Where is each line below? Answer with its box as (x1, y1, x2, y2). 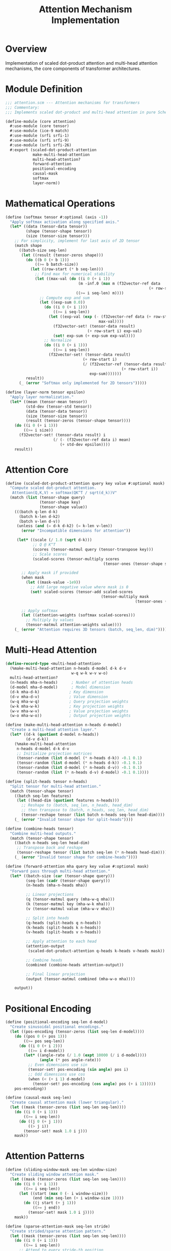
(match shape (14, 243, 42, 248)
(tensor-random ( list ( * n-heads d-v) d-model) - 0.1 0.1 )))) (16, 770, 149, 775)
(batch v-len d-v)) (18, 519, 60, 524)
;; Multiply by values (25, 617, 74, 623)
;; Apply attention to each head (25, 939, 97, 944)
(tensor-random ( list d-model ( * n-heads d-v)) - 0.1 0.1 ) (16, 765, 142, 770)
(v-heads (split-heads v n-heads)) (25, 930, 101, 935)
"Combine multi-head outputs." (10, 831, 76, 836)
